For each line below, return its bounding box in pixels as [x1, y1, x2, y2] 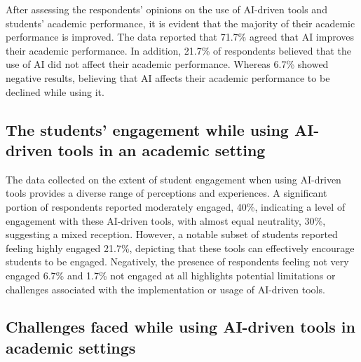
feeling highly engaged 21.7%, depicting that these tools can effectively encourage [6, 240, 355, 255]
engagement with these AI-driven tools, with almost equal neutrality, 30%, [6, 213, 326, 228]
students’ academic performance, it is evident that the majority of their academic [6, 15, 355, 30]
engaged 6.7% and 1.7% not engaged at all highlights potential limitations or [6, 267, 336, 282]
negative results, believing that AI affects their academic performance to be [6, 70, 330, 85]
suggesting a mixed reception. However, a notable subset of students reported [6, 227, 338, 242]
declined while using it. [6, 84, 104, 99]
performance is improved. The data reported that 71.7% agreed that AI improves [6, 29, 355, 44]
